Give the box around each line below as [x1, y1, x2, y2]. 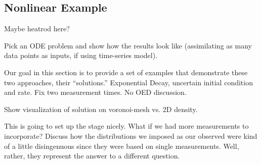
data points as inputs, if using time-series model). [4, 50, 158, 61]
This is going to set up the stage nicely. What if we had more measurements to [4, 121, 249, 131]
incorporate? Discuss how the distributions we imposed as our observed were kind [4, 130, 257, 141]
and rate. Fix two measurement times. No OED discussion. [4, 87, 187, 97]
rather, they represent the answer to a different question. [4, 150, 180, 161]
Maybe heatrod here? [4, 23, 70, 34]
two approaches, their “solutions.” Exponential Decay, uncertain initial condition [4, 77, 253, 87]
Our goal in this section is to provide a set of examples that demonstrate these [4, 67, 248, 77]
